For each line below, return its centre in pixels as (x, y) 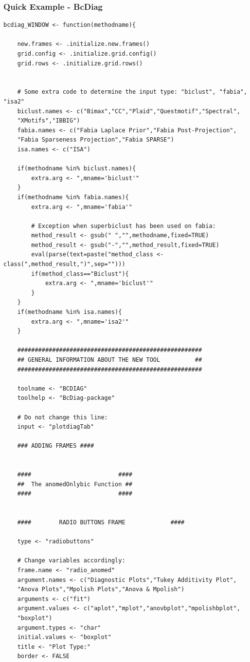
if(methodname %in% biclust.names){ (77, 169)
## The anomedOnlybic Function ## (75, 484)
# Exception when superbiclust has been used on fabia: (124, 226)
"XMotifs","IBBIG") (49, 121)
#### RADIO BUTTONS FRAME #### (101, 523)
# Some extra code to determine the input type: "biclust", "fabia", (132, 92)
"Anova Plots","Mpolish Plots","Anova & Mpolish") (101, 590)
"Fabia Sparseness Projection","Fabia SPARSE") (96, 140)
